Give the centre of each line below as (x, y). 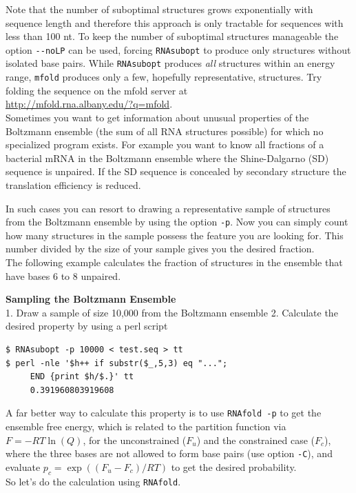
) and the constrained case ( (255, 440)
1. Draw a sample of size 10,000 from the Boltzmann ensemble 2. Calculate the (172, 312)
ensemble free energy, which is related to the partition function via (146, 426)
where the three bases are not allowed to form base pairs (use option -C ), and (169, 453)
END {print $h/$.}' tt (82, 377)
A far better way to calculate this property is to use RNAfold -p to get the (164, 413)
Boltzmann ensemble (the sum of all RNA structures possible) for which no (165, 131)
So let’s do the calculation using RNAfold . (93, 481)
